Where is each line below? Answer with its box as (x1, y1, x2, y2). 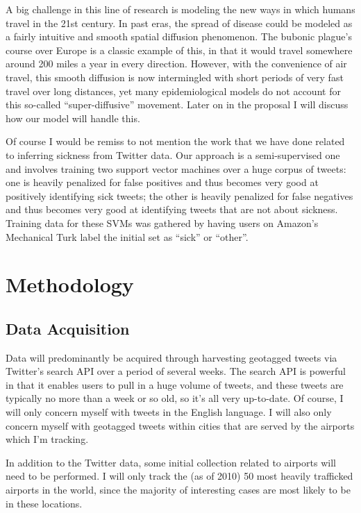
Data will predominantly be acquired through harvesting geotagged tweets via (6, 350, 337, 364)
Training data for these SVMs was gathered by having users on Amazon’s (6, 215, 319, 230)
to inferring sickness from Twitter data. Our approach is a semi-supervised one (6, 147, 340, 162)
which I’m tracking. (6, 432, 89, 446)
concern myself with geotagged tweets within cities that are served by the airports (6, 418, 355, 432)
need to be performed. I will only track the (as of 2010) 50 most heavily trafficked (6, 469, 353, 483)
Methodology (6, 270, 134, 298)
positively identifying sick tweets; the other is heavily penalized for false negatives (6, 188, 353, 203)
